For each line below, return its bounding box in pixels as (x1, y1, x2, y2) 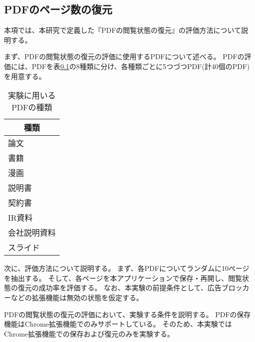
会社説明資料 (8, 227, 56, 239)
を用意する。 (4, 71, 46, 81)
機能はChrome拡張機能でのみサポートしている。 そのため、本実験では (4, 319, 232, 329)
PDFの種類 (11, 101, 52, 113)
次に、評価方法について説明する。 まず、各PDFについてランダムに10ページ (4, 263, 250, 273)
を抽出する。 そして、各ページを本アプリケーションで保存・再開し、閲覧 (4, 272, 242, 283)
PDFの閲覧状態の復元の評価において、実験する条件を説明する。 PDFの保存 (4, 309, 251, 319)
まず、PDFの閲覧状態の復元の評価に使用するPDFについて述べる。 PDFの (4, 51, 245, 62)
